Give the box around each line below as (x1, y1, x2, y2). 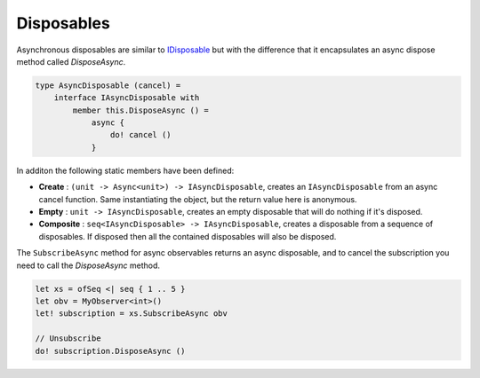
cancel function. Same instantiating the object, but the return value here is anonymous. (38, 193, 357, 204)
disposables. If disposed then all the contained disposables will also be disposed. (38, 231, 337, 241)
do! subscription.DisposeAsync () (35, 346, 186, 356)
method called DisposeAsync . (16, 56, 126, 67)
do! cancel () (109, 130, 172, 140)
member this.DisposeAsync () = (72, 105, 209, 115)
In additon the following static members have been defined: (16, 165, 235, 176)
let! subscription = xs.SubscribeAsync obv (35, 309, 228, 319)
